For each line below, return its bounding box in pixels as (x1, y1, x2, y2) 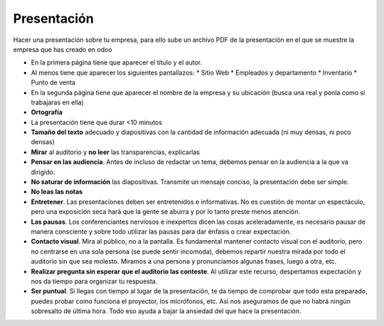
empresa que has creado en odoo (13, 45, 113, 53)
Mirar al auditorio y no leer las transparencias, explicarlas (31, 148, 201, 156)
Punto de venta (31, 78, 76, 87)
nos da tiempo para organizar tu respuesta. (31, 277, 158, 286)
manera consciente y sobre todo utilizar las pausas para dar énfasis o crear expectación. (31, 227, 292, 236)
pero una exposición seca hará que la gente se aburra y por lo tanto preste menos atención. (31, 207, 301, 216)
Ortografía (31, 108, 63, 116)
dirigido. (31, 168, 55, 176)
